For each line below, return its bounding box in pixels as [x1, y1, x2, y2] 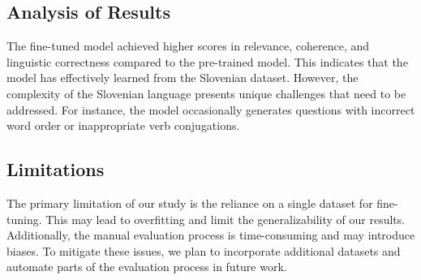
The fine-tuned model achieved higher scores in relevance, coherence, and [6, 37, 370, 54]
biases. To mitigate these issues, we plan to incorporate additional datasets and [6, 242, 401, 259]
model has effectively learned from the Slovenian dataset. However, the [6, 69, 359, 86]
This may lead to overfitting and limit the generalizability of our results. [45, 210, 406, 227]
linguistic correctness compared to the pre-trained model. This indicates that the [6, 53, 408, 70]
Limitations [6, 157, 105, 182]
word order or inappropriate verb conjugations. [6, 117, 240, 134]
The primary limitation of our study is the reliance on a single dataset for [6, 194, 373, 211]
